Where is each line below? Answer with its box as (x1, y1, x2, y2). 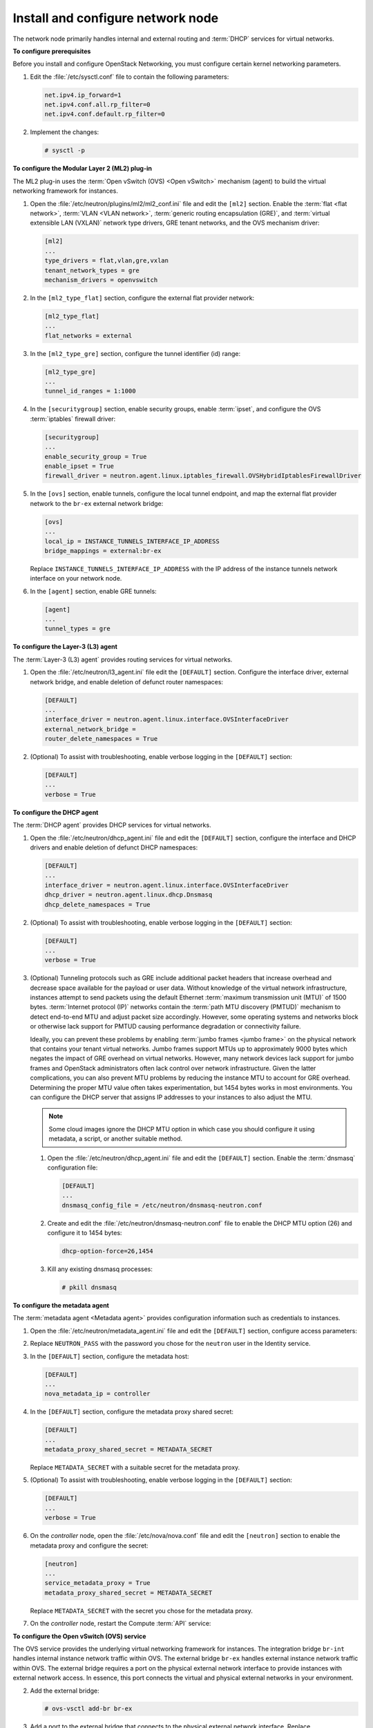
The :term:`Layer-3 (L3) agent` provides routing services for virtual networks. (12, 655, 233, 664)
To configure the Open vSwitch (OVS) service (12, 1632, 146, 1640)
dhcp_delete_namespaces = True (44, 901, 151, 908)
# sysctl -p (44, 147, 86, 155)
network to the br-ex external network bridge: (30, 499, 164, 507)
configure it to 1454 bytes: (47, 1229, 122, 1237)
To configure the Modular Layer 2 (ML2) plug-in (12, 165, 152, 173)
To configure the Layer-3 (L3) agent (12, 643, 117, 651)
